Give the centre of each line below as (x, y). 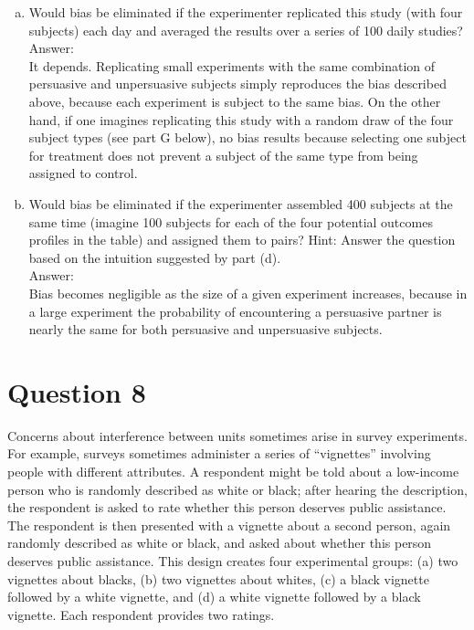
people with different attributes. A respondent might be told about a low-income (233, 471)
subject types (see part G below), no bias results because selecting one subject (248, 137)
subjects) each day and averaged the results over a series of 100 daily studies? (246, 30)
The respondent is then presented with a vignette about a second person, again (229, 525)
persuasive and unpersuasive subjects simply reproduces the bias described (237, 84)
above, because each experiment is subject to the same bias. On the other (235, 101)
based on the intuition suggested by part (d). (155, 257)
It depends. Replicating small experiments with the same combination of (232, 65)
